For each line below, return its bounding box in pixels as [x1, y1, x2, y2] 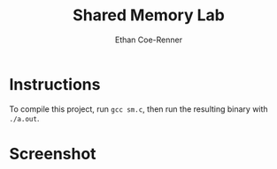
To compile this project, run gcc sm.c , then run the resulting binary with [9, 103, 268, 114]
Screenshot [9, 143, 96, 164]
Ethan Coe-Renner [114, 34, 183, 45]
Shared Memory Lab [72, 5, 226, 26]
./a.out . [9, 113, 40, 123]
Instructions [9, 74, 101, 94]
